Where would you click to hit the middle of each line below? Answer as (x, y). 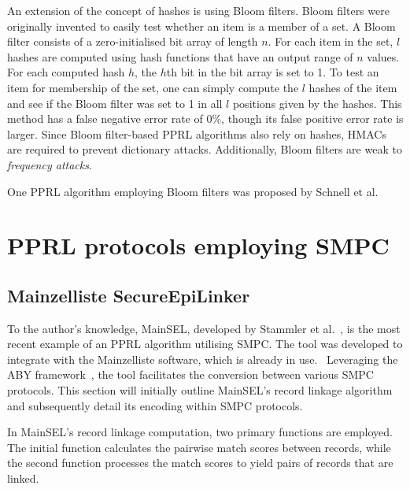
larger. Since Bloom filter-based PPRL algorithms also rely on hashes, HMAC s (197, 133)
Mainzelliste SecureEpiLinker (129, 295)
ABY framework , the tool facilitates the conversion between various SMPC (190, 374)
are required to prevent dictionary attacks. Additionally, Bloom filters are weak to (205, 149)
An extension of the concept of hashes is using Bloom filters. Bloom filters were (198, 10)
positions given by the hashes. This (317, 103)
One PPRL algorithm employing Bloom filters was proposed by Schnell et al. (193, 191)
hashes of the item (353, 87)
